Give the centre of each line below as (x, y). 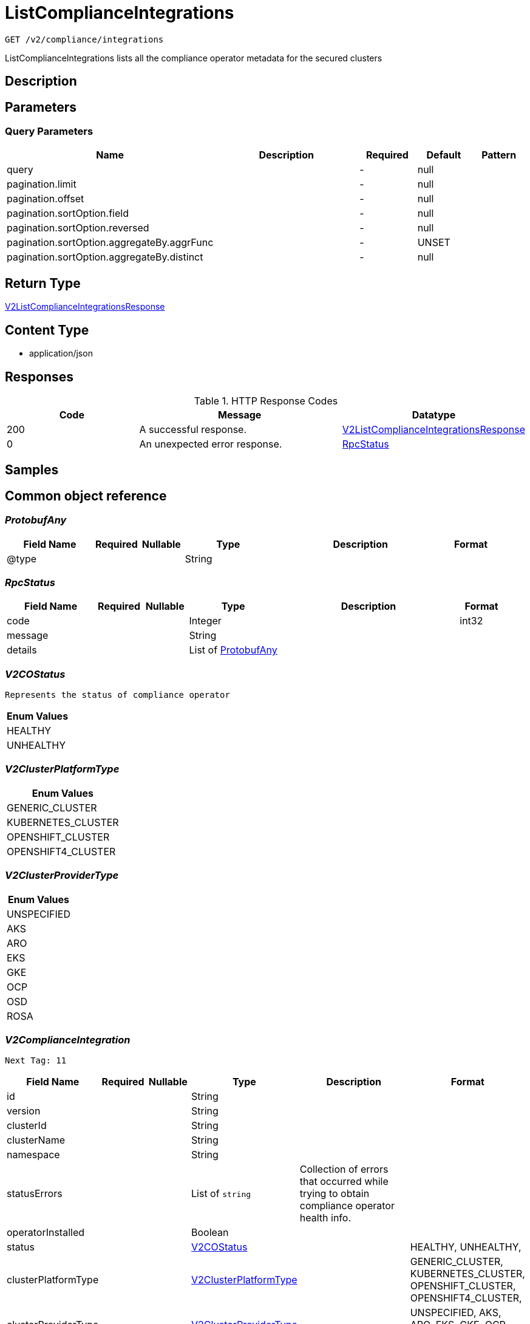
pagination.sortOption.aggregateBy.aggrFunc (110, 243)
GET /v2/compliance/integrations (84, 39)
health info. (325, 1218)
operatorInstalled (46, 1233)
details (22, 650)
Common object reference (86, 496)
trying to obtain (335, 1194)
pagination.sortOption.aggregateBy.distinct (105, 257)
